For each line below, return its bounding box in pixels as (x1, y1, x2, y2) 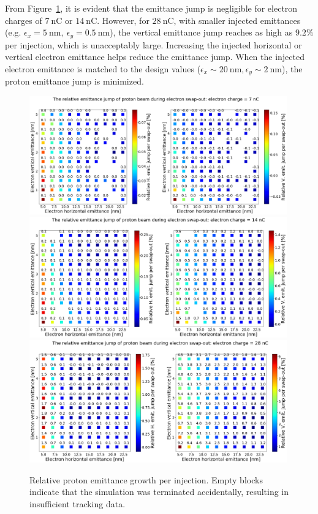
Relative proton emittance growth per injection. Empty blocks (29, 473, 263, 486)
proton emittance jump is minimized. (5, 75, 144, 88)
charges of (5, 13, 42, 26)
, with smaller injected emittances (173, 13, 301, 26)
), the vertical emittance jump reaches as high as (110, 26, 293, 39)
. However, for (97, 13, 150, 26)
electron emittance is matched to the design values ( (5, 62, 201, 75)
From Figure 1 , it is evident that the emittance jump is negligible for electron (5, 2, 298, 14)
